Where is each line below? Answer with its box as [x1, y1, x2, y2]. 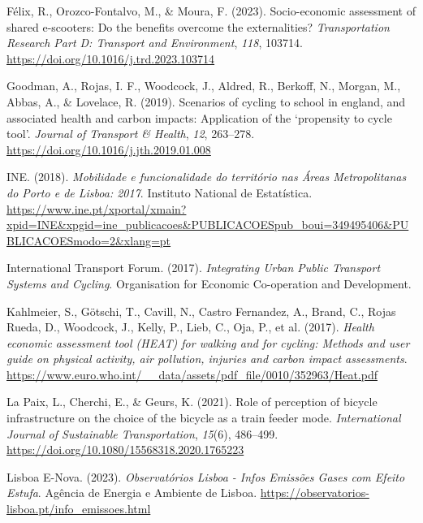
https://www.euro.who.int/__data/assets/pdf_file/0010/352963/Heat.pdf [6, 365, 378, 383]
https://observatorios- [260, 484, 369, 501]
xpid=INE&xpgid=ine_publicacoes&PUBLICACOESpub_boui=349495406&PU [6, 216, 409, 233]
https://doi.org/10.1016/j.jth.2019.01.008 [6, 140, 211, 158]
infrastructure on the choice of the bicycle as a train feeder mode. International [6, 409, 401, 426]
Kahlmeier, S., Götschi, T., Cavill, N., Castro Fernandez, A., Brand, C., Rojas [6, 302, 396, 319]
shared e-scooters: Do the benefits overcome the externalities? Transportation [6, 18, 390, 35]
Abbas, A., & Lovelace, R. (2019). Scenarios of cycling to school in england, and [6, 93, 406, 110]
